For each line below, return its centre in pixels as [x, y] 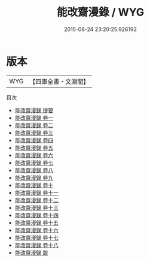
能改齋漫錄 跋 [31, 252]
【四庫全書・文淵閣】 [59, 82]
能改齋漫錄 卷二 [34, 125]
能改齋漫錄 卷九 [34, 177]
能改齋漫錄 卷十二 [36, 200]
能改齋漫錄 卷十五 [36, 222]
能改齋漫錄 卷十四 [36, 215]
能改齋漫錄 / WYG [100, 12]
